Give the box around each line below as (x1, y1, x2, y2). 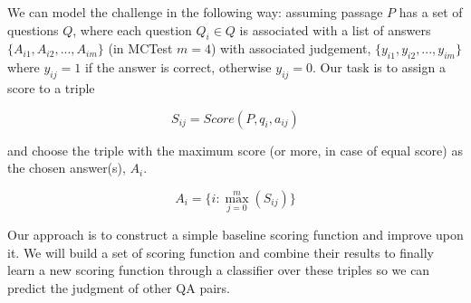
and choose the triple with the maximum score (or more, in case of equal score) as (7, 140, 463, 159)
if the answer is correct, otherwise (84, 58, 272, 77)
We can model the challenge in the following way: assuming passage (7, 3, 383, 21)
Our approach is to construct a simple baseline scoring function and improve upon (7, 224, 464, 243)
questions (7, 20, 59, 39)
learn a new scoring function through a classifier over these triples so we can (7, 260, 430, 279)
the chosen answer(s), (7, 158, 126, 177)
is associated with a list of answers (239, 20, 431, 39)
